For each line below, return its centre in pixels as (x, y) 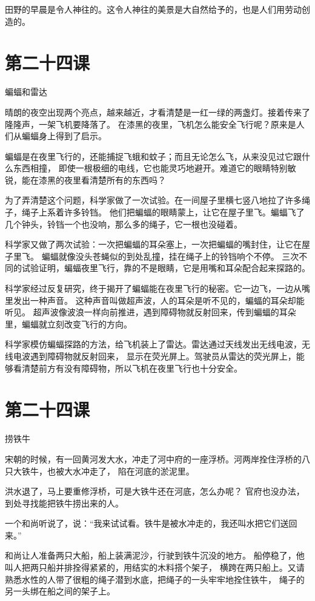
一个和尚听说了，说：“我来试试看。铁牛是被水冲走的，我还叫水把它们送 (147, 523)
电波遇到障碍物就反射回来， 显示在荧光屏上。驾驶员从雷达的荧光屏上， (154, 356)
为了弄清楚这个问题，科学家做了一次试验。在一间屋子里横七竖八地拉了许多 (153, 200)
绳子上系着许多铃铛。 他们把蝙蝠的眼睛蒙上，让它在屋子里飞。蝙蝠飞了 (163, 212)
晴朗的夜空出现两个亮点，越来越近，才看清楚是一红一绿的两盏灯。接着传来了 (157, 112)
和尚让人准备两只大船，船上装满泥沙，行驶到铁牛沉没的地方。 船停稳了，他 (155, 555)
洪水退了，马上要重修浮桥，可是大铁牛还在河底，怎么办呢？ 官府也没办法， (155, 491)
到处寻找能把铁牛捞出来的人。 (64, 503)
